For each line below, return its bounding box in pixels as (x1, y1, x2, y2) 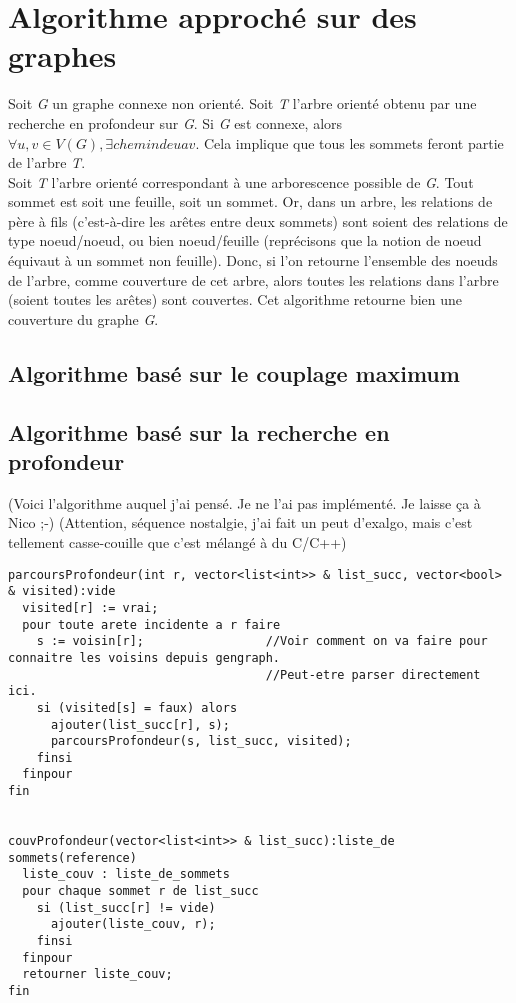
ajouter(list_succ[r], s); (50, 717, 230, 732)
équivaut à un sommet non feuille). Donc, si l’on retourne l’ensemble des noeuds (8, 250, 498, 271)
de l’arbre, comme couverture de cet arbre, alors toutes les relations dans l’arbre (8, 269, 499, 290)
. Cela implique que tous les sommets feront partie (195, 132, 504, 153)
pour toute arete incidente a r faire (22, 617, 281, 632)
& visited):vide (8, 584, 116, 599)
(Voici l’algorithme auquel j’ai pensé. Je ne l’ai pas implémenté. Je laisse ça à (8, 492, 481, 513)
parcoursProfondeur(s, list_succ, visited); (50, 734, 352, 749)
